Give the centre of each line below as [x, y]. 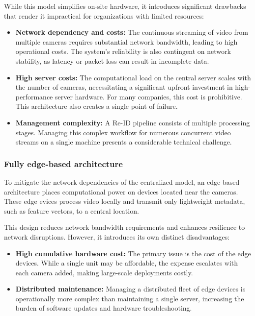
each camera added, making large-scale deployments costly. [104, 272]
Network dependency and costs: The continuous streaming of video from [132, 32]
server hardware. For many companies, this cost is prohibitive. [148, 96]
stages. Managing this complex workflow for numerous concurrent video [123, 132]
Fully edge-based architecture [63, 163]
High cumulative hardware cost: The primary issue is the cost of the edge [133, 253]
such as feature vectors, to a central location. [71, 210]
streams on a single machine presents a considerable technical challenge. [124, 142]
